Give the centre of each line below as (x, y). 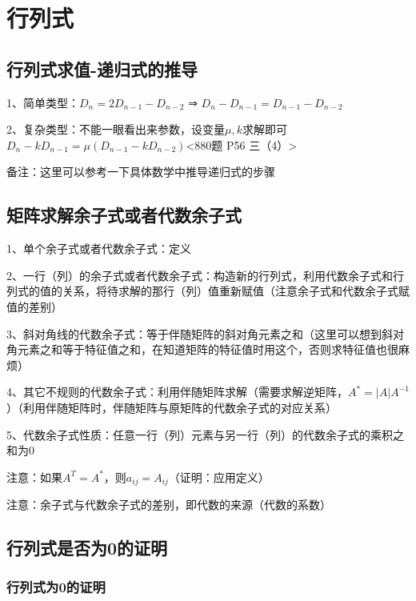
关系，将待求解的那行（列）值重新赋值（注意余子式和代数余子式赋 (236, 291)
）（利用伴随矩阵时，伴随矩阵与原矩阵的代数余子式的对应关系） (172, 407)
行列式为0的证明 (56, 587)
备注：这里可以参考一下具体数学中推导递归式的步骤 (141, 172)
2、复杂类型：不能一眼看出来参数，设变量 (116, 129)
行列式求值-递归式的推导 (102, 68)
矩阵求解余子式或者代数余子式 (124, 215)
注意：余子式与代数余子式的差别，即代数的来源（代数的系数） (169, 505)
